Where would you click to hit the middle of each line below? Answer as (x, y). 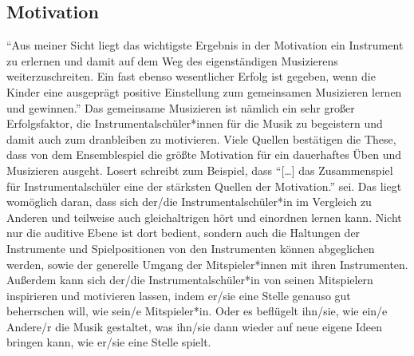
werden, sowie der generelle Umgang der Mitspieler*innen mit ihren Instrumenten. (207, 264)
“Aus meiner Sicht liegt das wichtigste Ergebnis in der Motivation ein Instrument (205, 45)
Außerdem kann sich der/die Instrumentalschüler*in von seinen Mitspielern (190, 280)
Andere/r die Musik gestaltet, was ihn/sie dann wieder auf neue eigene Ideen (194, 326)
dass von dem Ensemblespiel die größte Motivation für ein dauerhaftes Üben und (204, 154)
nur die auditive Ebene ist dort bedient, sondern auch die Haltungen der (183, 233)
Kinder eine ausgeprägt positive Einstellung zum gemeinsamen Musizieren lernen (204, 91)
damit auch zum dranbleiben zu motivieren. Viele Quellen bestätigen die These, (201, 138)
